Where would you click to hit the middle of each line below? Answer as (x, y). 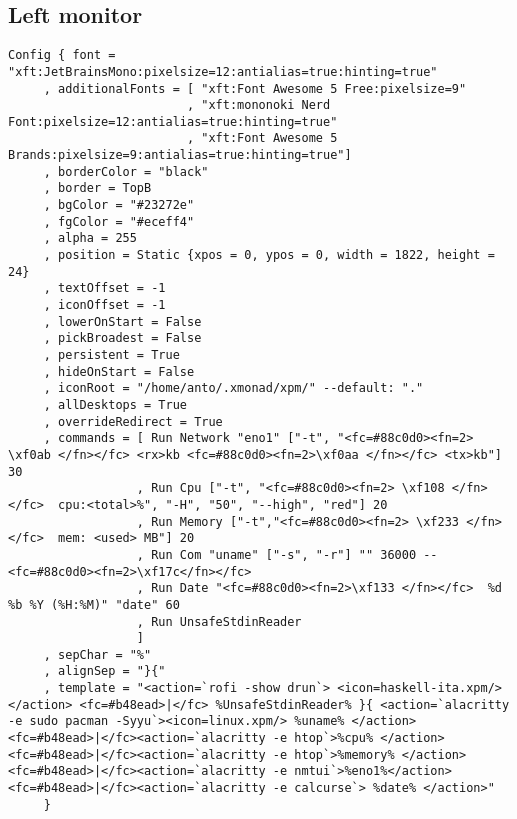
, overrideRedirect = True (133, 421)
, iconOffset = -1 (104, 305)
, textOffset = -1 (104, 288)
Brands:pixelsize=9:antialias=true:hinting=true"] (180, 155)
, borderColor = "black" (126, 171)
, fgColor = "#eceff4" (119, 221)
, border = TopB (97, 188)
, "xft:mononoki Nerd (258, 105)
